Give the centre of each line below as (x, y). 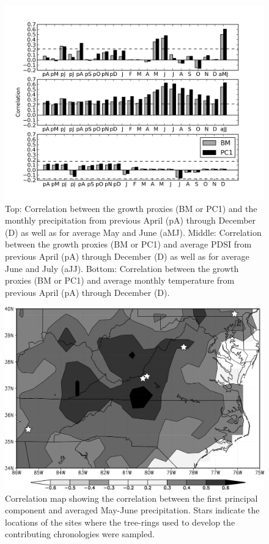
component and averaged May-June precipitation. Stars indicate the (132, 510)
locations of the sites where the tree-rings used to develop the (120, 522)
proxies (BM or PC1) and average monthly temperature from (120, 280)
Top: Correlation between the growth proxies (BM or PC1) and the (131, 208)
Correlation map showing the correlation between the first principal (131, 498)
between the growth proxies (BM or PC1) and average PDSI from (128, 244)
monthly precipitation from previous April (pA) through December (131, 220)
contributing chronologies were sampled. (80, 534)
